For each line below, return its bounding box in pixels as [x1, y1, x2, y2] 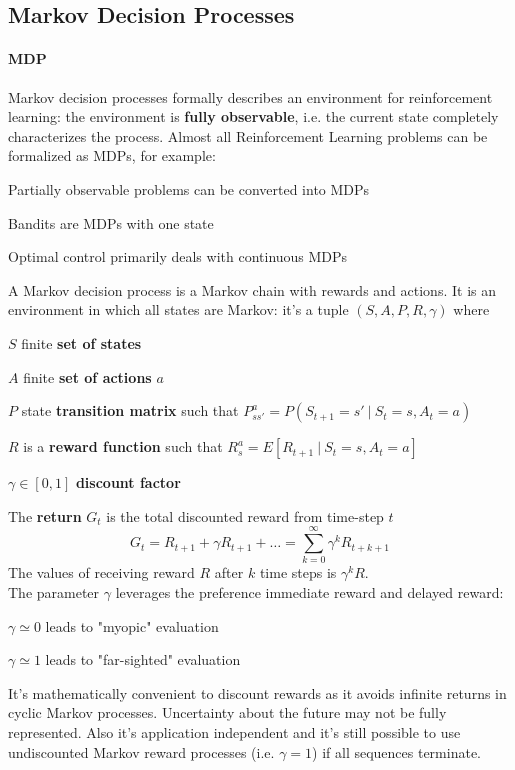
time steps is [259, 562, 337, 583]
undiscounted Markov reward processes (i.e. [8, 741, 275, 762]
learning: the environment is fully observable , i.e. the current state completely [8, 106, 499, 127]
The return [8, 505, 82, 526]
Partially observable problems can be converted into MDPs [8, 178, 370, 199]
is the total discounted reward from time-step [106, 505, 384, 526]
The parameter [8, 582, 100, 603]
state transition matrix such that [21, 400, 239, 421]
